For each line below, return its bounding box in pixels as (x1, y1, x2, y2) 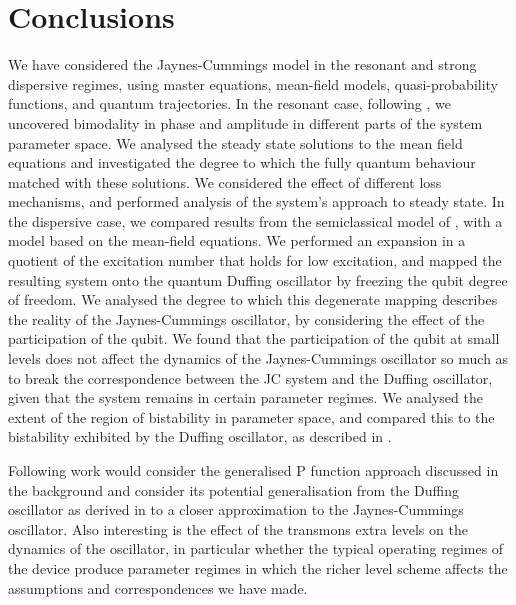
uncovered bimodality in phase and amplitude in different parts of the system (8, 112, 483, 133)
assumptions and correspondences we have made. (8, 577, 308, 598)
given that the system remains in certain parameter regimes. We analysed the (8, 387, 483, 408)
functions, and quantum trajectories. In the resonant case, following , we (8, 93, 452, 114)
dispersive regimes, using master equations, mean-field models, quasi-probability (8, 73, 498, 94)
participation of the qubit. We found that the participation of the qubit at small (8, 328, 500, 349)
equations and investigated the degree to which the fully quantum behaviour (8, 152, 476, 173)
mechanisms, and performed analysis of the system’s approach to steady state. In (8, 191, 505, 212)
